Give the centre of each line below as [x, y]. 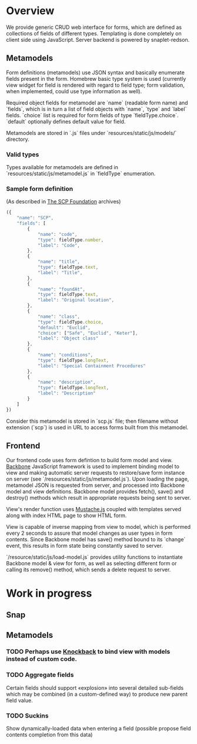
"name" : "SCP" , [35, 218]
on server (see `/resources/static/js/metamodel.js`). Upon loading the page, [98, 479]
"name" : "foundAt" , [61, 289]
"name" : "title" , [59, 262]
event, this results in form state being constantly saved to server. [85, 545]
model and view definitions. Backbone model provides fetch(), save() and [95, 491]
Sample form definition [40, 189]
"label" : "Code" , [59, 245]
